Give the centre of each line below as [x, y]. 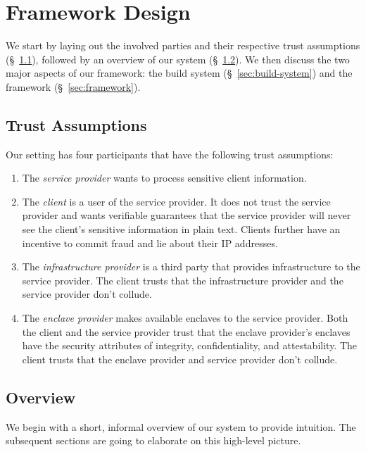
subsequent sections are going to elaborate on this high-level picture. [153, 440]
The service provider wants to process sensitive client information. [164, 178]
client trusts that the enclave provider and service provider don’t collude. [180, 359]
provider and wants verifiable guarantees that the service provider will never [187, 215]
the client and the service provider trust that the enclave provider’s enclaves [186, 331]
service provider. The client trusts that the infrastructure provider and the [183, 280]
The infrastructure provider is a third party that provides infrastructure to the [191, 266]
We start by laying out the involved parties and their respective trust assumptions [183, 45]
